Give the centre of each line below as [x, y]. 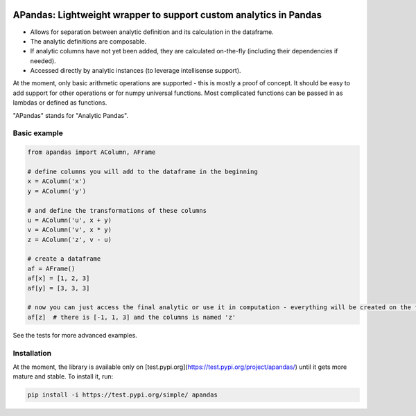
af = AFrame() [51, 268]
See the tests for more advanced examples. [75, 335]
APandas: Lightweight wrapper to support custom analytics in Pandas [167, 15]
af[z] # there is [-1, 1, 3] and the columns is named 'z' [132, 317]
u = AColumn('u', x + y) [70, 220]
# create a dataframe [64, 259]
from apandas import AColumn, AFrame [92, 152]
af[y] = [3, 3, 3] [59, 288]
